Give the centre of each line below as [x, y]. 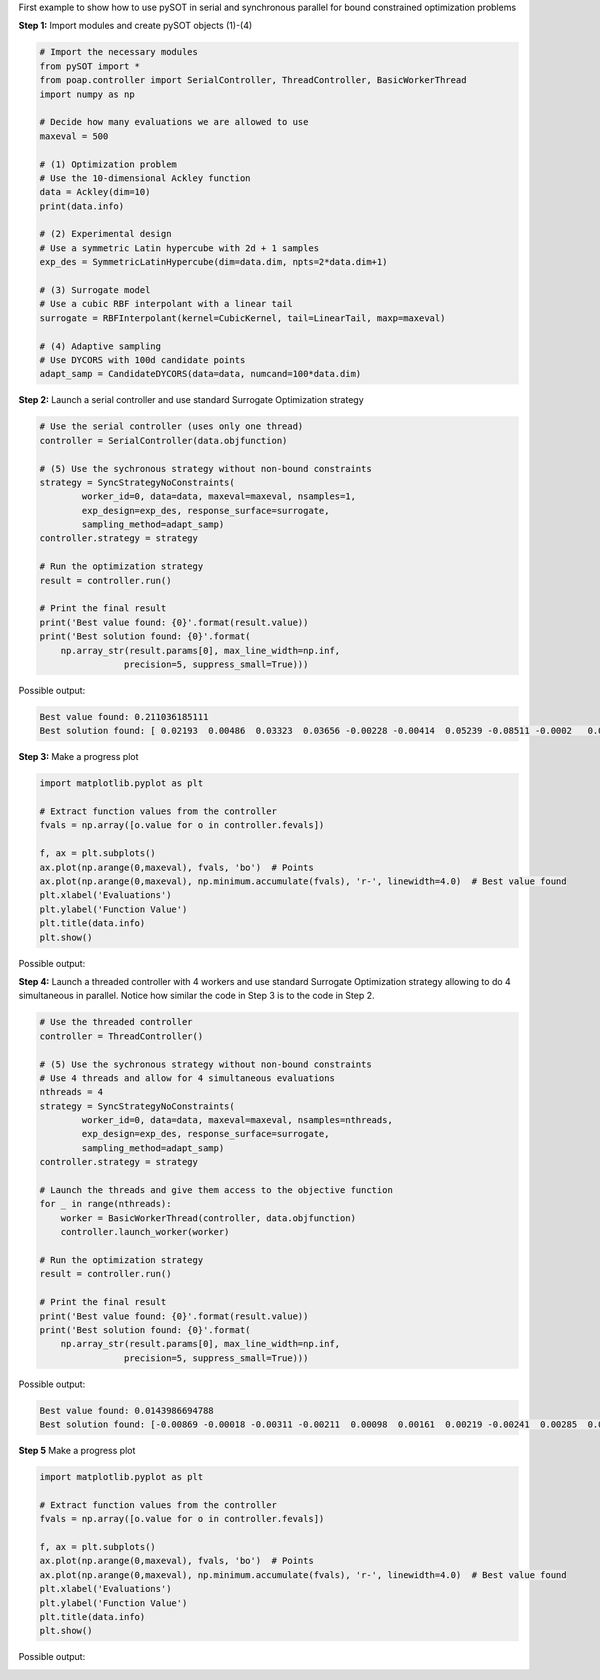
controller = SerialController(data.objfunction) [163, 440]
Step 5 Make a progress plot [77, 1451]
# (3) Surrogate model [95, 290]
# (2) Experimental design [105, 234]
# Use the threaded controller [116, 1022]
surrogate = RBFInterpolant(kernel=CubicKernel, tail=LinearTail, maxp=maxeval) [242, 318]
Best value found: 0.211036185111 [124, 716]
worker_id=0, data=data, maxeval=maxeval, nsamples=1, [219, 496]
